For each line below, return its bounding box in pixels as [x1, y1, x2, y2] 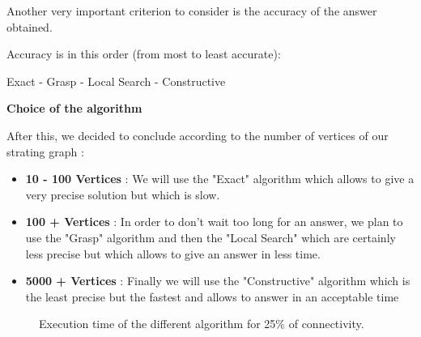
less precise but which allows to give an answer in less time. [25, 245, 321, 262]
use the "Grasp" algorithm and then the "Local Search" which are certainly [25, 228, 396, 245]
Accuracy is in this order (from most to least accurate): [6, 45, 281, 62]
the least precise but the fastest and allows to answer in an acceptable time [25, 288, 399, 305]
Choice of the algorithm [6, 100, 142, 117]
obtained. [6, 18, 53, 35]
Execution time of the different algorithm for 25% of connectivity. [39, 315, 364, 332]
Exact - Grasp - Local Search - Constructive [6, 72, 226, 89]
